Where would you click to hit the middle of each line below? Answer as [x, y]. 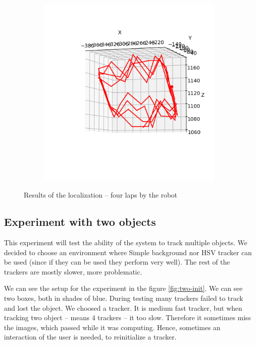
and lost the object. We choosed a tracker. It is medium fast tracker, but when [123, 308]
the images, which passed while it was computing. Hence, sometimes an [112, 327]
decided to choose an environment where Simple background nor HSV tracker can [128, 252]
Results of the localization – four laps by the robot [101, 195]
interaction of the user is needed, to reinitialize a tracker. [90, 337]
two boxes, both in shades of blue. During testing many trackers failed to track [124, 298]
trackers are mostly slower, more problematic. [73, 271]
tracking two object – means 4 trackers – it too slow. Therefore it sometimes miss [128, 317]
